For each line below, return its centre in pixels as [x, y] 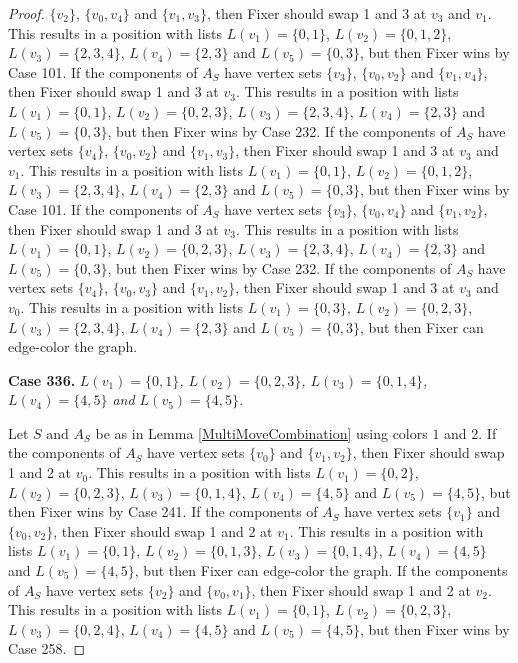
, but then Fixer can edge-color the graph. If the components [321, 570]
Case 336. [42, 379]
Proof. [26, 13]
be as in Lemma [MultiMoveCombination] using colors [261, 432]
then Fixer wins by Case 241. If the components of [163, 511]
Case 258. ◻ [47, 648]
